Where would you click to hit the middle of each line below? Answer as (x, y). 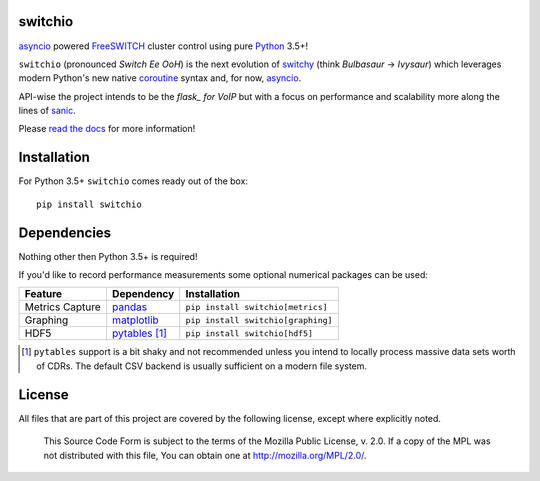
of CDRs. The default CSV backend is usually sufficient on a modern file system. (202, 366)
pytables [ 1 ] (139, 333)
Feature (43, 294)
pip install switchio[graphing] (259, 320)
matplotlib (135, 320)
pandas (129, 307)
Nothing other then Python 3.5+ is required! (108, 256)
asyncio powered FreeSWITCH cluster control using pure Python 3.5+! (163, 46)
